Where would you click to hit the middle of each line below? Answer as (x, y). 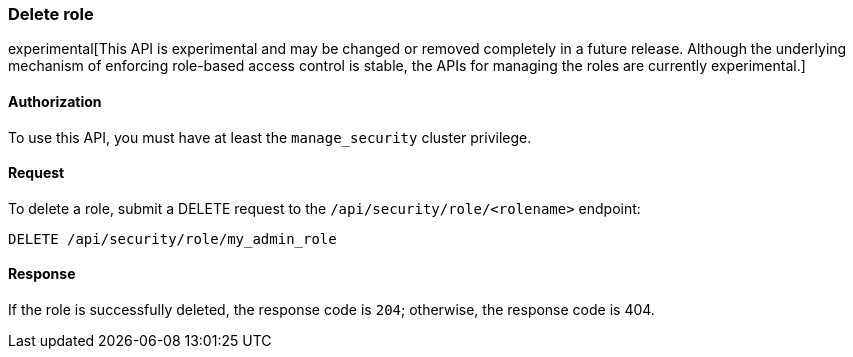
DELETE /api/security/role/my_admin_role (172, 238)
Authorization (55, 101)
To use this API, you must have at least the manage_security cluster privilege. (270, 137)
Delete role (51, 14)
